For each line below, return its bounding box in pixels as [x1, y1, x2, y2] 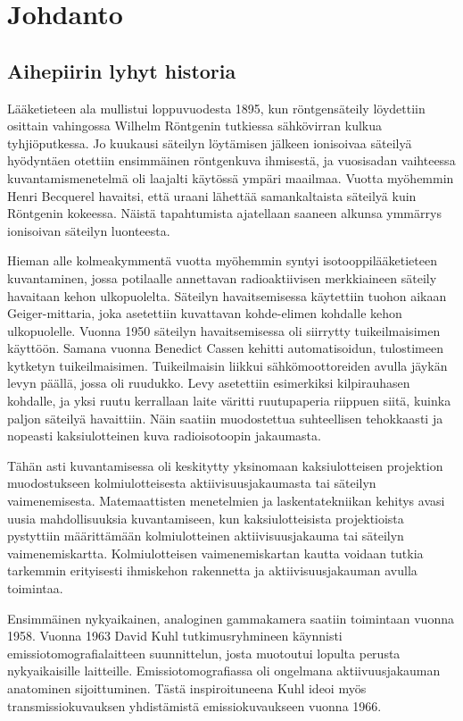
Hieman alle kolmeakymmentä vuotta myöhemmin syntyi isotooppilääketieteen [7, 251, 437, 270]
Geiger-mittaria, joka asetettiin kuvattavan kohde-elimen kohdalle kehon [7, 304, 402, 323]
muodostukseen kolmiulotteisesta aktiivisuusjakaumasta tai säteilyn [7, 474, 376, 492]
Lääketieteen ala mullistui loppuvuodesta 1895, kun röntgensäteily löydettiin [7, 98, 426, 117]
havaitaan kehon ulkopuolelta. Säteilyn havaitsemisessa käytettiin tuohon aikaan [7, 286, 447, 305]
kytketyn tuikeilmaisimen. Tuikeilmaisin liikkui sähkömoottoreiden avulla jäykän [7, 356, 448, 374]
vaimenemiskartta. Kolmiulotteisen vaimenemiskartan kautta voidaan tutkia [7, 543, 424, 562]
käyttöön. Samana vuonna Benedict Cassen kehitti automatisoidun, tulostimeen [7, 339, 443, 357]
